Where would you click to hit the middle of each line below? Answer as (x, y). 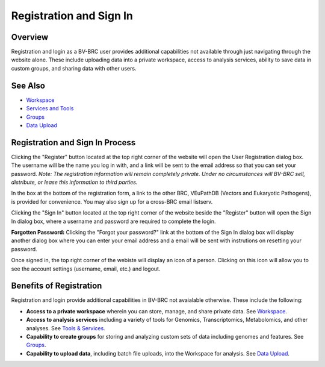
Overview (30, 37)
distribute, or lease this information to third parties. (74, 182)
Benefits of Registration (57, 286)
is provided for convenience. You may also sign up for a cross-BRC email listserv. (112, 201)
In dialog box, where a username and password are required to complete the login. (113, 221)
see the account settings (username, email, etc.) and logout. (86, 269)
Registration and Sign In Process (73, 143)
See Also (28, 85)
